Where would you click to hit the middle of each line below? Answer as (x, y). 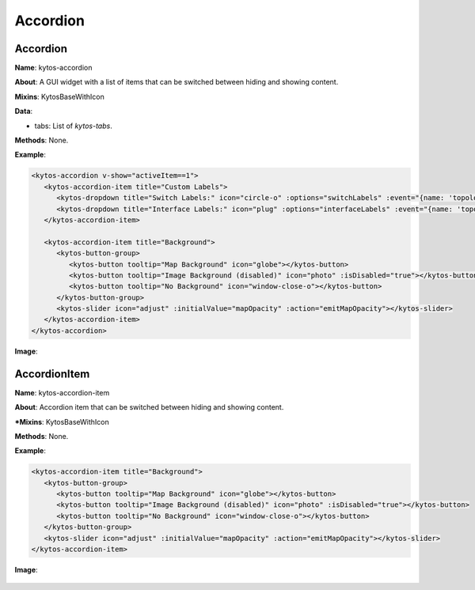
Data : (24, 112)
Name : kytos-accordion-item (62, 392)
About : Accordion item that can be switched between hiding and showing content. (149, 407)
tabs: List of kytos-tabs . (73, 126)
